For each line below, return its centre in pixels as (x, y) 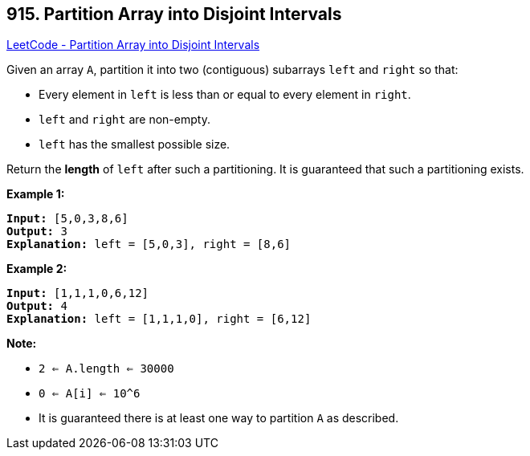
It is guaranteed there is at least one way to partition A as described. (219, 418)
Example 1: (36, 194)
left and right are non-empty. (124, 120)
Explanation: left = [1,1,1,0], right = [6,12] (159, 319)
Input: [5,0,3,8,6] (67, 219)
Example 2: (37, 269)
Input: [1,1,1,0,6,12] (78, 293)
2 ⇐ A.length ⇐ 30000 (106, 369)
